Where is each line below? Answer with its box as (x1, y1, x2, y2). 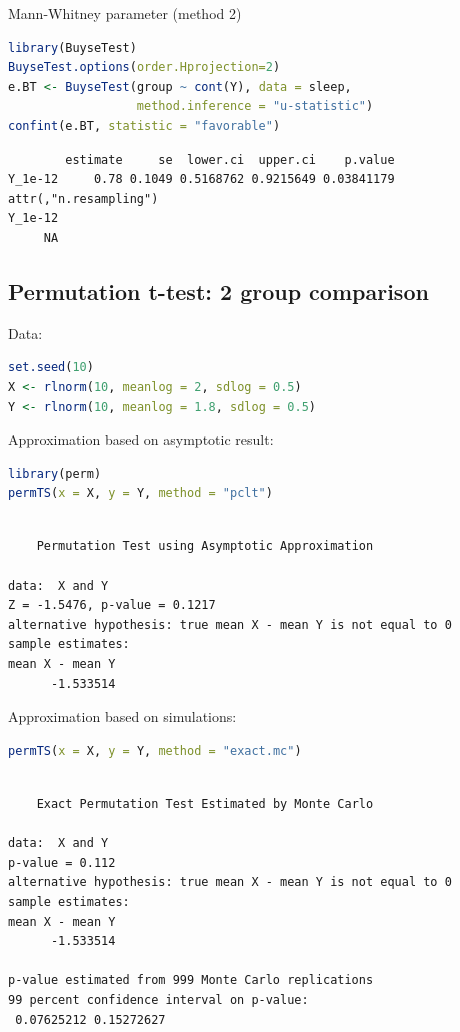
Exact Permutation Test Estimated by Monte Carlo (36, 797, 374, 812)
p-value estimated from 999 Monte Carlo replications (8, 973, 374, 988)
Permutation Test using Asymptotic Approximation (36, 539, 374, 554)
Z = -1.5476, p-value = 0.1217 (8, 598, 216, 613)
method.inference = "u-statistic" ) (136, 99, 374, 114)
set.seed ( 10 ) (8, 360, 94, 375)
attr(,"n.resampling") (8, 191, 159, 206)
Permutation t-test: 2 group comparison (8, 275, 429, 306)
